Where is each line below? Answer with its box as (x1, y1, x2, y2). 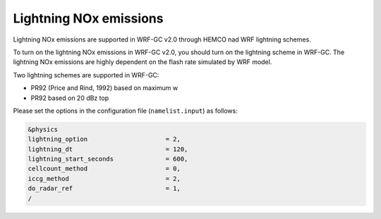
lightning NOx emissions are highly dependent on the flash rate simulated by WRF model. (13, 58, 272, 66)
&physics (28, 125, 59, 133)
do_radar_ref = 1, (28, 184, 181, 193)
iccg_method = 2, (28, 175, 181, 182)
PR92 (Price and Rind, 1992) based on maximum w (30, 84, 179, 92)
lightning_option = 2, (28, 135, 181, 144)
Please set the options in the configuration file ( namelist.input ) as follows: (13, 106, 238, 115)
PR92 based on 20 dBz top (30, 94, 109, 102)
